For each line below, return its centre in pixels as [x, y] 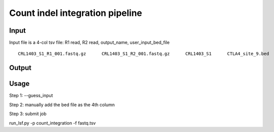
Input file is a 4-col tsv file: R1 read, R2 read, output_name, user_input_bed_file [89, 43]
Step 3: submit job [28, 114]
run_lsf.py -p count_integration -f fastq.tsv [53, 123]
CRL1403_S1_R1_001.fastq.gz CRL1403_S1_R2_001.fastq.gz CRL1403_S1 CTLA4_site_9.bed [144, 54]
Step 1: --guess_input [31, 96]
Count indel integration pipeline [76, 13]
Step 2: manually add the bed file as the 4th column [62, 105]
